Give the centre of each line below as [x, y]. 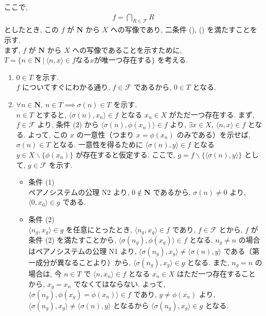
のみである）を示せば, [213, 134]
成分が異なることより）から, [83, 262]
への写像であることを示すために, [127, 50]
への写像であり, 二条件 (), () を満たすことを [184, 29]
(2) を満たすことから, [81, 239]
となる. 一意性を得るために [98, 144]
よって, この [48, 134]
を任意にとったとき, [99, 229]
